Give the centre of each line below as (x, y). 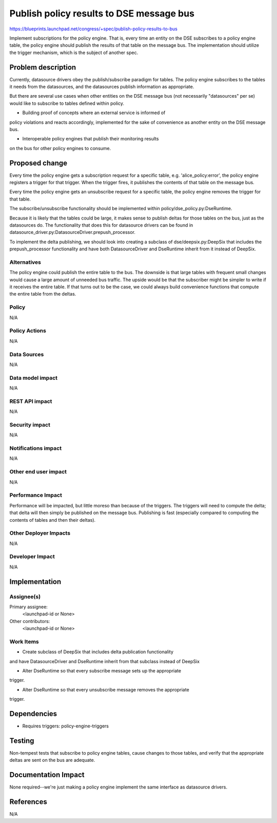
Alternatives (25, 262)
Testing (22, 740)
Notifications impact (35, 448)
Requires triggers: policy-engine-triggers (65, 726)
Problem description (43, 67)
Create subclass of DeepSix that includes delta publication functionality (98, 652)
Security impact (30, 425)
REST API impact (31, 401)
